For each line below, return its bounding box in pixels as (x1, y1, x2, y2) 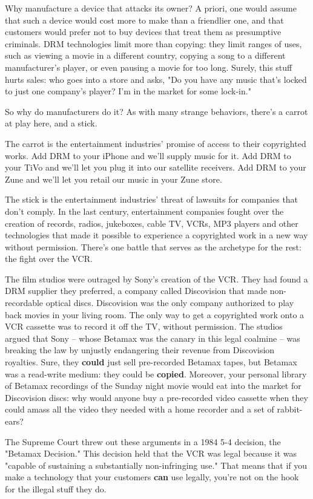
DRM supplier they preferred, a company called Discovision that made (5, 284, 268, 297)
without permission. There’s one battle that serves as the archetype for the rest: (5, 240, 301, 253)
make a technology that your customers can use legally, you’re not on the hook (5, 471, 299, 483)
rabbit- (277, 403, 303, 416)
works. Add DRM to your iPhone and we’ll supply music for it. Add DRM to (5, 149, 291, 161)
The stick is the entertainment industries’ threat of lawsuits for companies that (5, 193, 298, 206)
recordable (5, 296, 44, 309)
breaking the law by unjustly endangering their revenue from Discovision (5, 344, 275, 356)
